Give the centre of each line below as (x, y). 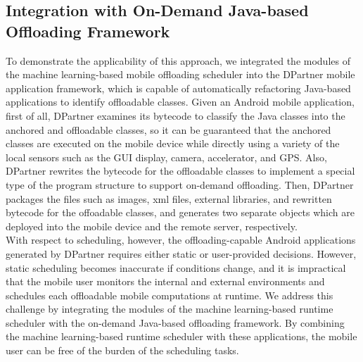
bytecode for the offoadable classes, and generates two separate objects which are (180, 212)
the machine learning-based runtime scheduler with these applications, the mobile (181, 336)
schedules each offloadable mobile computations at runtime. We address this (170, 295)
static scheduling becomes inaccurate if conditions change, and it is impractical (176, 267)
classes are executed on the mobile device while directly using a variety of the (173, 143)
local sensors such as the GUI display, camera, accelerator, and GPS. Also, (166, 157)
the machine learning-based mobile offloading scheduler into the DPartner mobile (180, 74)
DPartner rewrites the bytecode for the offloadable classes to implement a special (180, 171)
